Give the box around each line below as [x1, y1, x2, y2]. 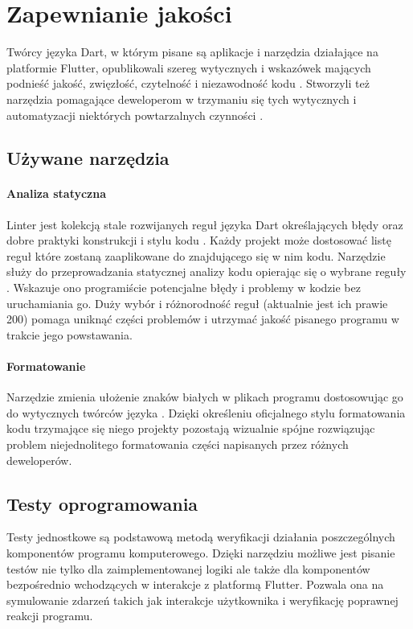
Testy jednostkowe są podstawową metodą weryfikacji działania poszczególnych [6, 528, 395, 545]
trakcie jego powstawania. [6, 326, 133, 343]
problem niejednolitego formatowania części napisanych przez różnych [6, 436, 349, 452]
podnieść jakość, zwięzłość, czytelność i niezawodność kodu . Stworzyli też [6, 75, 370, 92]
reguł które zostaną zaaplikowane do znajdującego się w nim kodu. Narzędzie [6, 247, 386, 264]
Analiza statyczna [6, 185, 107, 202]
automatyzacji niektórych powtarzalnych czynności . [6, 106, 264, 123]
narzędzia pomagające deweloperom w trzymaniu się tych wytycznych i [6, 90, 357, 107]
